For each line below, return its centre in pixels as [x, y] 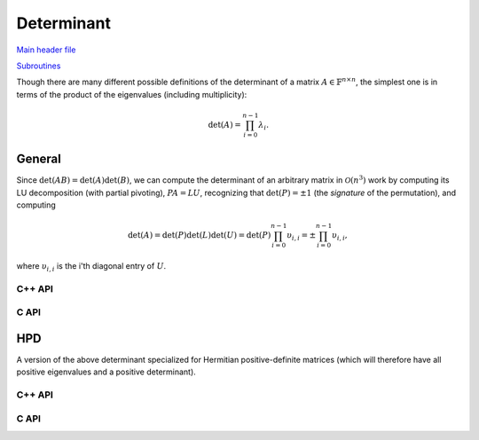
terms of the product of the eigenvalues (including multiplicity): [132, 94]
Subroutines [39, 66]
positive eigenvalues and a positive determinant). [106, 372]
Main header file [46, 50]
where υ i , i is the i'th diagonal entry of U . [91, 267]
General [39, 159]
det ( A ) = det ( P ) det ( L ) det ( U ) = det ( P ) [199, 236]
